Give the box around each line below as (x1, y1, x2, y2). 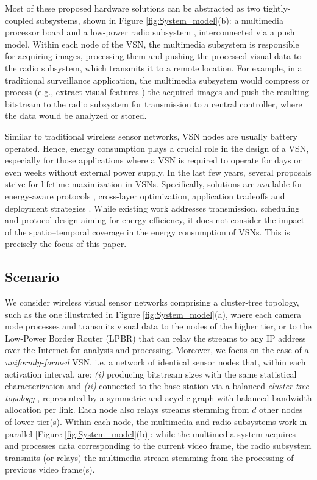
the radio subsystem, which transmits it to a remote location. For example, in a (5, 61, 302, 74)
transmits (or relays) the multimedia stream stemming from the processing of (5, 451, 294, 464)
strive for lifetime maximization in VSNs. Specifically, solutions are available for (5, 177, 303, 190)
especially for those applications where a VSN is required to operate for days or (5, 154, 302, 167)
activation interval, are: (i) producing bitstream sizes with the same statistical (5, 367, 297, 380)
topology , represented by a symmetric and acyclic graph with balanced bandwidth (5, 391, 312, 404)
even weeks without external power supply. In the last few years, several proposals (5, 165, 312, 178)
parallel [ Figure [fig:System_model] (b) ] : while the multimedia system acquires (5, 427, 296, 440)
